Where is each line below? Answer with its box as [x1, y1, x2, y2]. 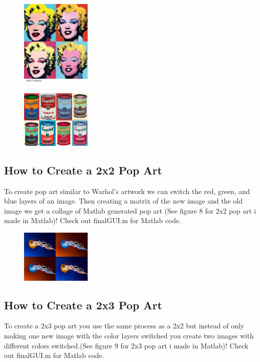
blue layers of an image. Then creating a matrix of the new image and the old [4, 196, 243, 206]
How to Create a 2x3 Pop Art [4, 297, 162, 312]
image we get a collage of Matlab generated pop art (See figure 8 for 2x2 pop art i [4, 205, 256, 216]
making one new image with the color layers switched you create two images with [4, 330, 254, 341]
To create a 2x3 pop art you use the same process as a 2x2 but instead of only [4, 320, 244, 331]
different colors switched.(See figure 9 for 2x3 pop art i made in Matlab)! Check [4, 340, 248, 350]
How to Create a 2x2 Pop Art [4, 162, 162, 177]
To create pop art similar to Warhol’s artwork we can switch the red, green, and [4, 186, 250, 196]
